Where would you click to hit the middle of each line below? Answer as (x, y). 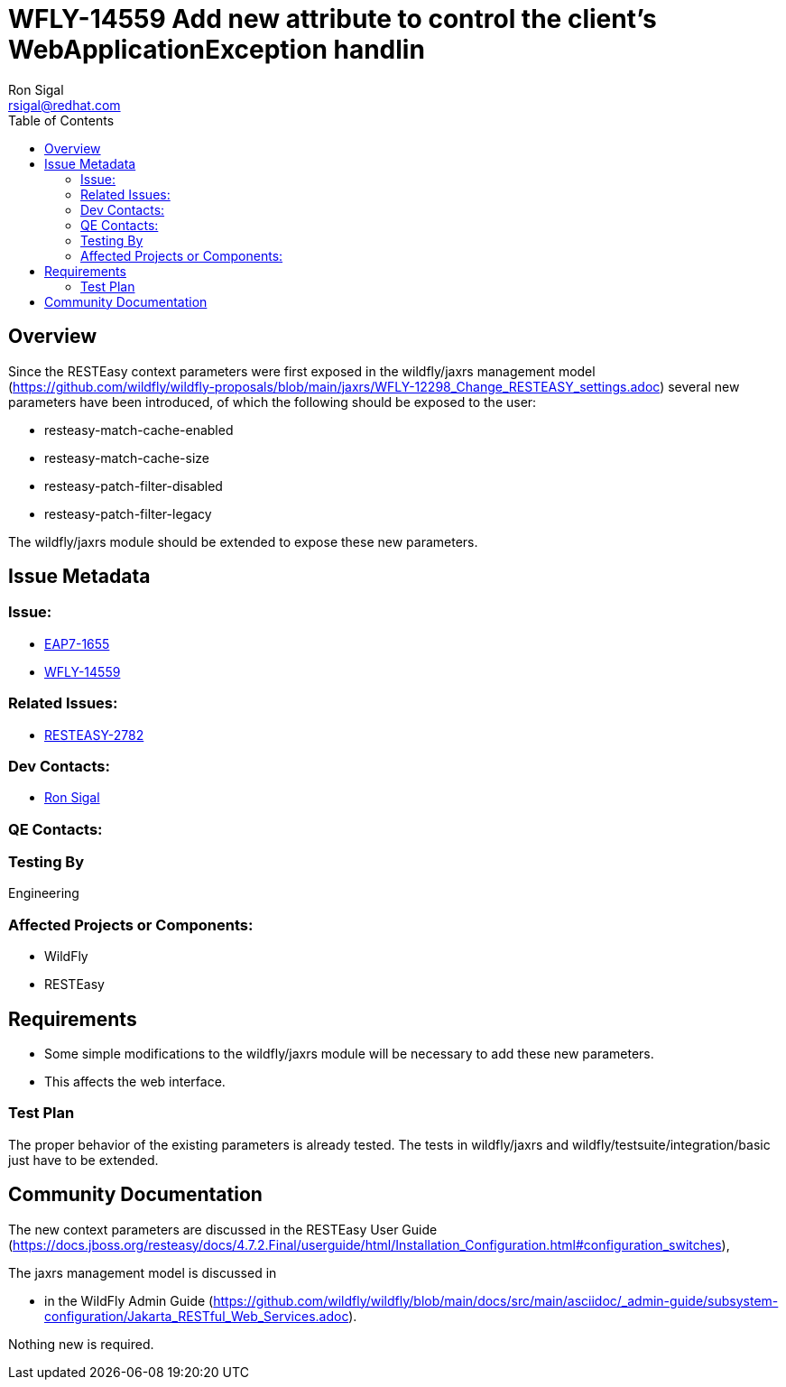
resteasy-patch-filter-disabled (134, 485)
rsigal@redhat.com (65, 105)
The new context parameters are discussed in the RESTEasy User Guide (223, 1229)
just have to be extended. (83, 1160)
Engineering (44, 893)
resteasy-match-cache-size (127, 458)
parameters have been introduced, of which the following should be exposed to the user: (273, 402)
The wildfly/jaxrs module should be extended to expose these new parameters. (243, 541)
